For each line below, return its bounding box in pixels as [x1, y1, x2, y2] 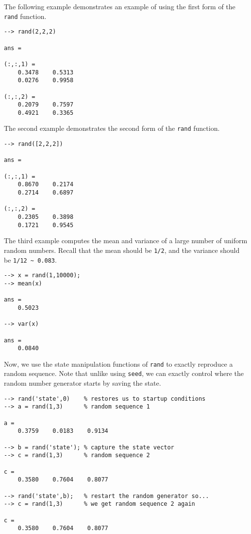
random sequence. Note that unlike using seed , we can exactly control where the [4, 368, 244, 378]
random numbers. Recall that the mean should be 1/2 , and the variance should [4, 245, 240, 255]
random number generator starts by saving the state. [4, 378, 161, 388]
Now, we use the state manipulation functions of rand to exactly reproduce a [4, 358, 233, 369]
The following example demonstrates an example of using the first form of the [4, 1, 235, 11]
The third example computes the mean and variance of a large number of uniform [4, 235, 248, 246]
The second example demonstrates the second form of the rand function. [4, 123, 220, 133]
